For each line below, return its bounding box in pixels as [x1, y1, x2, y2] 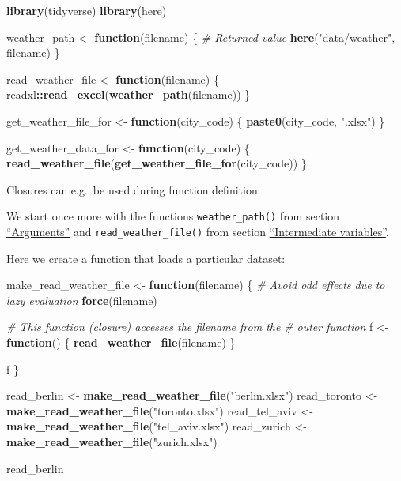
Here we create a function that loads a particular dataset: [6, 250, 286, 266]
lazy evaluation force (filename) [6, 291, 157, 308]
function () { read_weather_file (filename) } [6, 334, 236, 351]
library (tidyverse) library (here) [6, 2, 167, 18]
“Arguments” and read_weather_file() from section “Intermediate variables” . [6, 224, 389, 239]
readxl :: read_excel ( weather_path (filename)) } [6, 86, 251, 103]
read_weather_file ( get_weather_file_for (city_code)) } [6, 155, 307, 171]
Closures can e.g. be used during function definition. [6, 181, 261, 197]
